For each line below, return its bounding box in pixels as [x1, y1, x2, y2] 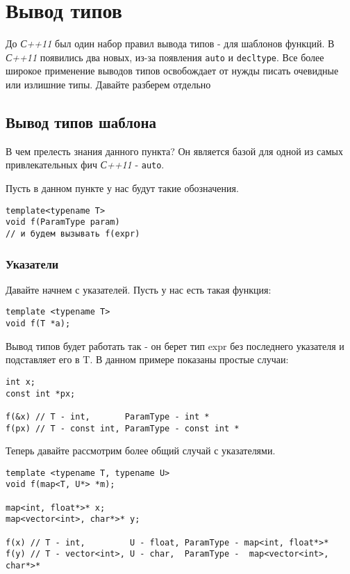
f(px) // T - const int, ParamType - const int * [6, 423, 240, 433]
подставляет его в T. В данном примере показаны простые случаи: [6, 352, 289, 367]
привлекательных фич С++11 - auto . [6, 157, 165, 172]
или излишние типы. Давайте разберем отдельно [6, 77, 211, 91]
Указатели [6, 255, 59, 272]
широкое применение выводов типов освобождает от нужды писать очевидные [6, 63, 339, 78]
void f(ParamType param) [6, 217, 120, 228]
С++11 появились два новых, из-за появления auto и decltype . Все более [6, 49, 324, 64]
